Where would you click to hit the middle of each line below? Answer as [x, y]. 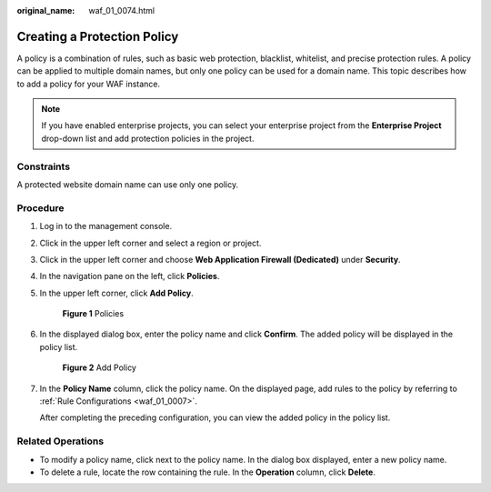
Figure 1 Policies [93, 314]
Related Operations [60, 441]
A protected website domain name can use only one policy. [128, 185]
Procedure [40, 207]
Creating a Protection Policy [98, 36]
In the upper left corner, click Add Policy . [117, 293]
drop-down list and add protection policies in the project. [148, 138]
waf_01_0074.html [121, 10]
